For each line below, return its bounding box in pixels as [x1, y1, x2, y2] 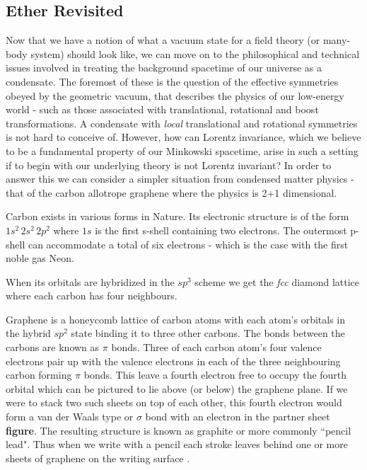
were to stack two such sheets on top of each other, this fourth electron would [6, 395, 342, 410]
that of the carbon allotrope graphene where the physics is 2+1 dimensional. [6, 185, 337, 200]
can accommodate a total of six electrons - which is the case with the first [28, 236, 349, 251]
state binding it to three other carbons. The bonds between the [71, 326, 345, 340]
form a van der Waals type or [6, 409, 134, 424]
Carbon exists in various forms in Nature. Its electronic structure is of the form [6, 209, 349, 224]
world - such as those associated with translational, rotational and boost [6, 102, 319, 117]
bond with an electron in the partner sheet [145, 409, 330, 424]
